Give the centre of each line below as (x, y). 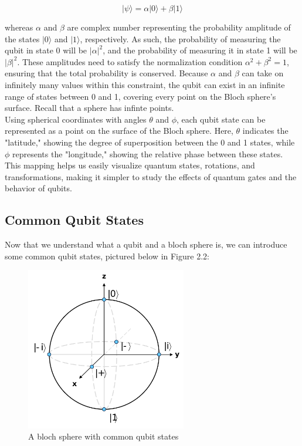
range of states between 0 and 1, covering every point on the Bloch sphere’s (140, 96)
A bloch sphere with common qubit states (104, 436)
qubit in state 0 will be (46, 50)
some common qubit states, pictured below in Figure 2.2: (107, 256)
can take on (263, 73)
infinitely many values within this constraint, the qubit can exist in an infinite (145, 84)
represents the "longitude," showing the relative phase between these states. (148, 153)
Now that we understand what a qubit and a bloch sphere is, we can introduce (146, 244)
